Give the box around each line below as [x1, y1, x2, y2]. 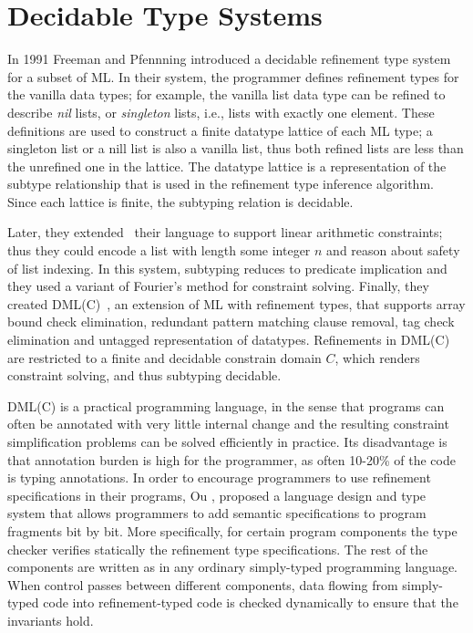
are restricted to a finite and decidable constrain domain [7, 348, 322, 367]
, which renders [334, 348, 420, 367]
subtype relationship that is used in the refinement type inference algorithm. [7, 174, 434, 193]
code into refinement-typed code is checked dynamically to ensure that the [43, 593, 458, 612]
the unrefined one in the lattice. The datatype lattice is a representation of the [7, 156, 447, 175]
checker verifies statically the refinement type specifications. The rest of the [7, 539, 428, 558]
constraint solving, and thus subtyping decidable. [7, 366, 282, 385]
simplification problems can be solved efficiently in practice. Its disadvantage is [7, 432, 447, 451]
